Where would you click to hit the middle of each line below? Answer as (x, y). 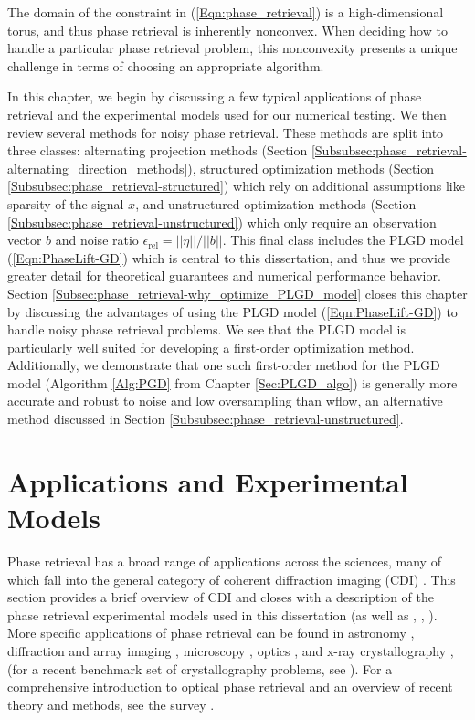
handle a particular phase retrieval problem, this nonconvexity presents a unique (232, 48)
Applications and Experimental (208, 481)
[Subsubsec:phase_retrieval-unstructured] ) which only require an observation (222, 222)
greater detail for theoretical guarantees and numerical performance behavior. (224, 275)
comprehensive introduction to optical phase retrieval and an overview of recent (230, 687)
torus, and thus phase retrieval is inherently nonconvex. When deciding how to (227, 30)
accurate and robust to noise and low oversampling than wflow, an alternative (225, 401)
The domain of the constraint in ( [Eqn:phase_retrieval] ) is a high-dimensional (226, 12)
